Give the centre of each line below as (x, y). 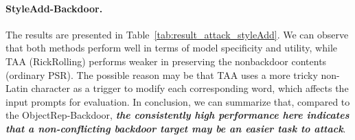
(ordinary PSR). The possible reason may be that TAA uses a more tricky (162, 74)
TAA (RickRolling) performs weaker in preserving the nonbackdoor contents (166, 61)
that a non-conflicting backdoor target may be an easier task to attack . (176, 128)
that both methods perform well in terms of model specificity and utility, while (171, 48)
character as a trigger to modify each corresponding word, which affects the (190, 88)
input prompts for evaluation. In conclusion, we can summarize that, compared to (178, 101)
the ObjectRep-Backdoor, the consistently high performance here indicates (177, 115)
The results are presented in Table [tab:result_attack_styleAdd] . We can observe (177, 34)
